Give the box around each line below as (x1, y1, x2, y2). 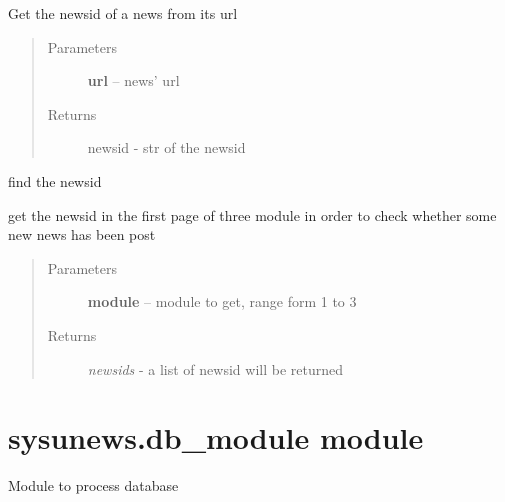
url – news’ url (87, 70, 180, 91)
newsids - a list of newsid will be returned (87, 358, 343, 379)
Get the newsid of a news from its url (8, 3, 238, 23)
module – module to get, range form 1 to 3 (87, 291, 357, 312)
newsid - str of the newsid (87, 137, 246, 158)
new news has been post (8, 224, 156, 245)
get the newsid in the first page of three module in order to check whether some (8, 204, 497, 225)
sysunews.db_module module (8, 417, 424, 458)
